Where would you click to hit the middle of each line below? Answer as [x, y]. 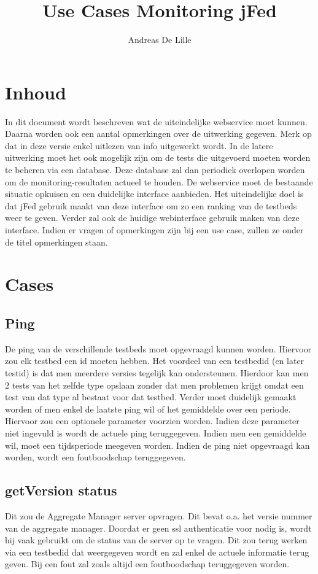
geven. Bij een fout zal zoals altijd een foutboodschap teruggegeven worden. [147, 564]
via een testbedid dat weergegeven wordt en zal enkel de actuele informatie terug [157, 552]
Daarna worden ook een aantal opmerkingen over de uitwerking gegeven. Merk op [158, 134]
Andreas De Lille [160, 40]
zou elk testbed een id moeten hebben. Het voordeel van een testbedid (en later [155, 361]
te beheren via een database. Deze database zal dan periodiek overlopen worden [155, 170]
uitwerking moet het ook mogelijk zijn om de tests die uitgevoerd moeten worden [158, 157]
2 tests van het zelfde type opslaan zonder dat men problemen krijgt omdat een [154, 385]
